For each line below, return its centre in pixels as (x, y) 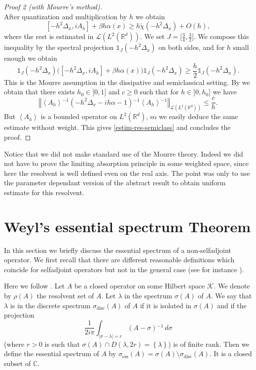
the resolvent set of (65, 296)
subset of (18, 363)
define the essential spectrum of (52, 353)
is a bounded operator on (79, 116)
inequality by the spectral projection (59, 47)
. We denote (232, 286)
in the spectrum (148, 296)
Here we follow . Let (35, 286)
